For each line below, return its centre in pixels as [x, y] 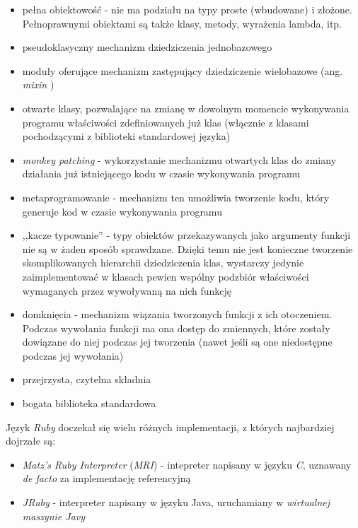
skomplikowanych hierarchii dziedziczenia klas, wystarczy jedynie [163, 263]
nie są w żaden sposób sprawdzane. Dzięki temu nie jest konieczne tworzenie [187, 248]
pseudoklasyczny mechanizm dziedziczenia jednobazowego [147, 47]
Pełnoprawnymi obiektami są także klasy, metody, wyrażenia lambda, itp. [182, 23]
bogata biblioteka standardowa [89, 403]
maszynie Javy [54, 516]
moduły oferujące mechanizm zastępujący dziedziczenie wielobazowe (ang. [183, 70]
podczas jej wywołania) [73, 355]
